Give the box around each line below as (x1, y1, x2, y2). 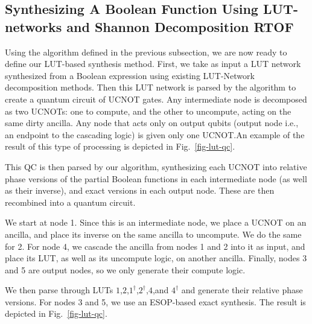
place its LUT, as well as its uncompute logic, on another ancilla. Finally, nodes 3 (5, 252, 307, 264)
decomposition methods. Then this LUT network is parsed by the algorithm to (5, 81, 296, 94)
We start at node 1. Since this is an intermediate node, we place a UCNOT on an (5, 216, 307, 229)
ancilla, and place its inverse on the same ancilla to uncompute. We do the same (5, 227, 302, 240)
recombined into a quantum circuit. (5, 195, 136, 208)
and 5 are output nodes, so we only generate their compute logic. (5, 263, 246, 276)
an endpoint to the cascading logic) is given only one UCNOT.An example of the (5, 128, 305, 141)
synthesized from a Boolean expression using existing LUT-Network (5, 69, 255, 81)
